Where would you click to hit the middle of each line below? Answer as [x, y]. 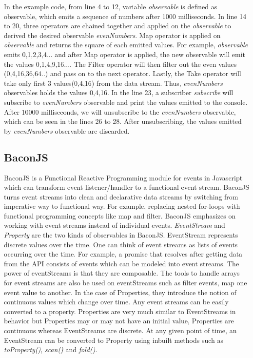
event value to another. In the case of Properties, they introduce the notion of [120, 292]
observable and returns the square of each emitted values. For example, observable [126, 45]
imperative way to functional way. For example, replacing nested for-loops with [122, 206]
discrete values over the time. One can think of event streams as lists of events [121, 244]
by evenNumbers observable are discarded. [67, 130]
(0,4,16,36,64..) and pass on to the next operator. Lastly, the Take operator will [123, 73]
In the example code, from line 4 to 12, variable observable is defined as [111, 6]
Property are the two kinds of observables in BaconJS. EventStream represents [121, 235]
